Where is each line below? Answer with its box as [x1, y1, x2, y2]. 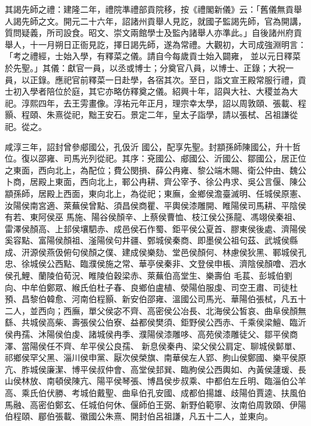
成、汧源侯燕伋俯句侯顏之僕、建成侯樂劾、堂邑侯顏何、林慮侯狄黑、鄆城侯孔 [5, 245, 306, 258]
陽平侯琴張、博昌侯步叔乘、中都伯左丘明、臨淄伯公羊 [96, 375, 306, 387]
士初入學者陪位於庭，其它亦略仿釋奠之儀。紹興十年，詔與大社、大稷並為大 [5, 85, 298, 98]
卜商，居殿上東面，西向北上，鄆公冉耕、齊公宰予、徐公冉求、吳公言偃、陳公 [5, 175, 306, 188]
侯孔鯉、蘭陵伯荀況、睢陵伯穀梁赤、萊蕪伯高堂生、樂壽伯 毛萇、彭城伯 [5, 269, 284, 282]
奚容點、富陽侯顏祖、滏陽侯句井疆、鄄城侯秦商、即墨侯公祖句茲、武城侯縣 [5, 234, 298, 247]
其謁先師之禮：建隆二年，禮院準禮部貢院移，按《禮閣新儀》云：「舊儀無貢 [5, 3, 294, 15]
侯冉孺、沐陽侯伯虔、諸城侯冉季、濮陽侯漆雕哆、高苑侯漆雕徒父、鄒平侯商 [5, 328, 298, 340]
